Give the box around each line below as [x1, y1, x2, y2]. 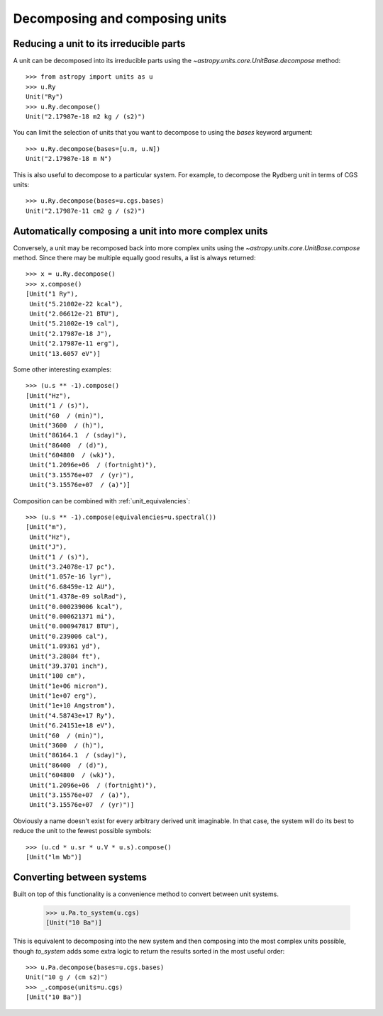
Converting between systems [13, 871, 148, 883]
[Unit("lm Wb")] [26, 853, 82, 861]
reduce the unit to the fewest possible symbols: [13, 827, 152, 835]
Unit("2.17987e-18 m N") [26, 155, 112, 163]
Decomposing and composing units [13, 11, 227, 26]
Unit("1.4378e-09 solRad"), [29, 593, 127, 601]
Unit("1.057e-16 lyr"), [29, 573, 112, 581]
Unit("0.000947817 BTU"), [29, 623, 120, 630]
